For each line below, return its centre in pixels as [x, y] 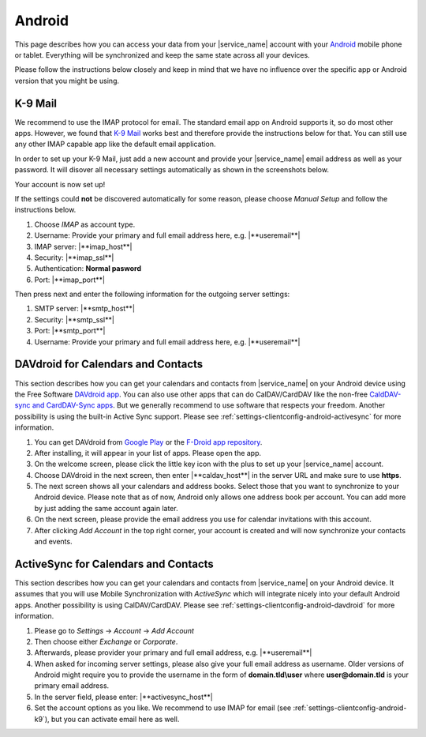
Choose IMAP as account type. [85, 224]
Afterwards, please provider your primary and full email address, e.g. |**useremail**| [173, 652]
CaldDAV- [385, 394]
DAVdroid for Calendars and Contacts [109, 365]
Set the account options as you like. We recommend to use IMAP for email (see [163, 708]
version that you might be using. [67, 81]
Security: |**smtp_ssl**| [74, 319]
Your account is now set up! [60, 184]
